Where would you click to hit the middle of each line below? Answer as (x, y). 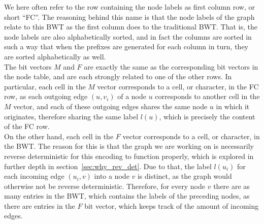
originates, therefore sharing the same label (71, 116)
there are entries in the (40, 205)
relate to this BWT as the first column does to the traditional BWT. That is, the (131, 27)
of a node (132, 96)
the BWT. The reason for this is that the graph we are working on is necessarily (129, 146)
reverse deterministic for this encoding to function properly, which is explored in (129, 156)
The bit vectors (28, 66)
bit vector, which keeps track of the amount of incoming (172, 205)
